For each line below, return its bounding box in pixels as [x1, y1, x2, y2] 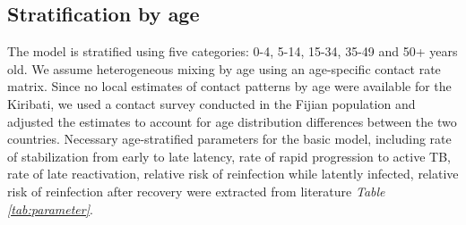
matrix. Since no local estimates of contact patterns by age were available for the [7, 77, 452, 96]
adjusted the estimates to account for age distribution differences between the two [7, 112, 457, 130]
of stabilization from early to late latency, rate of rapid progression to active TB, [7, 146, 451, 165]
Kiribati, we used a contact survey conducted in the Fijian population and [7, 94, 416, 112]
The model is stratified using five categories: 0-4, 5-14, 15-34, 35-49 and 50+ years [7, 42, 458, 61]
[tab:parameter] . [7, 199, 93, 218]
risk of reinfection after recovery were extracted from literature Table [7, 181, 385, 200]
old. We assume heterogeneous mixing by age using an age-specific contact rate [7, 59, 441, 78]
